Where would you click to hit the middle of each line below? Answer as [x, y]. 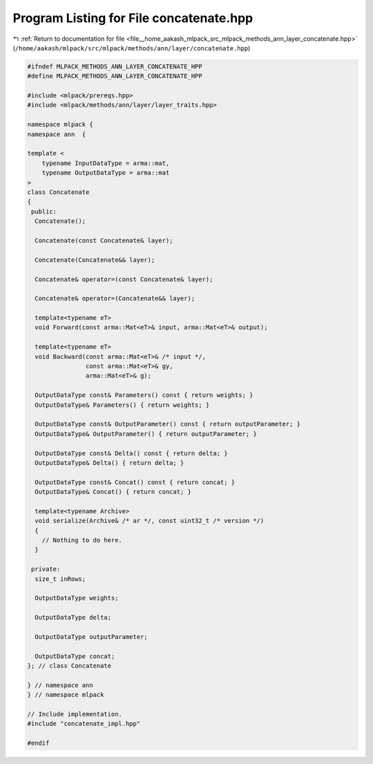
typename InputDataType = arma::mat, [106, 163]
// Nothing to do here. [82, 540]
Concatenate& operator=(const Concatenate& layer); [124, 279]
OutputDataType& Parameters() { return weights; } [122, 405]
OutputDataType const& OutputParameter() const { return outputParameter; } [168, 424]
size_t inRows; [60, 579]
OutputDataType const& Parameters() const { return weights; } [144, 395]
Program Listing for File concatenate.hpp [133, 18]
